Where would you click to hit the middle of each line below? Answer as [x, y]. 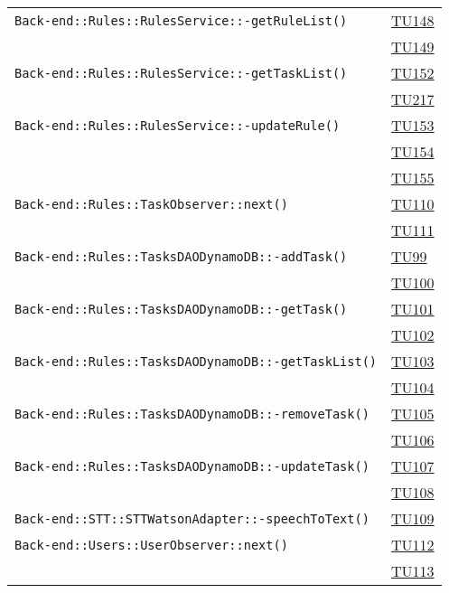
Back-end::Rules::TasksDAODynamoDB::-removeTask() [192, 414]
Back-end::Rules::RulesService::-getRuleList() [181, 20]
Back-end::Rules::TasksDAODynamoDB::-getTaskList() [196, 361]
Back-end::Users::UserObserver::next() [151, 545]
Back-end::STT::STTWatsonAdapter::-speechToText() [192, 518]
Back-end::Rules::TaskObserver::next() [151, 204]
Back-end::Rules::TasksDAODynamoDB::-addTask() [181, 256]
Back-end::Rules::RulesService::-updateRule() [178, 125]
